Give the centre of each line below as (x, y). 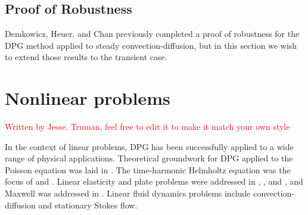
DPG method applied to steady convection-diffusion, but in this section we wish (151, 45)
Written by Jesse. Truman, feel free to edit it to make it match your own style (147, 127)
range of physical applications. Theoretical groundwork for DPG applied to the (149, 158)
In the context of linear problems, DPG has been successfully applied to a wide (149, 146)
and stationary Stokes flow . (88, 205)
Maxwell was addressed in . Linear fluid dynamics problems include (128, 193)
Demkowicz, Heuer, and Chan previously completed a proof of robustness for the (152, 34)
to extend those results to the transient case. (86, 57)
